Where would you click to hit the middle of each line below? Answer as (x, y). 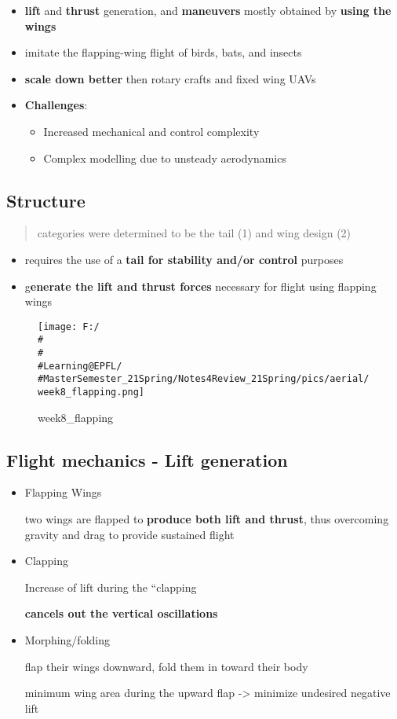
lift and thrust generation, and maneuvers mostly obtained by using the (208, 10)
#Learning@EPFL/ (80, 366)
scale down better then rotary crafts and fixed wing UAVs (170, 78)
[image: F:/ (69, 326)
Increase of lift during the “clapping (111, 587)
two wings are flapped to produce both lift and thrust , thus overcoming (207, 519)
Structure (46, 200)
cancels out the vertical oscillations (121, 613)
